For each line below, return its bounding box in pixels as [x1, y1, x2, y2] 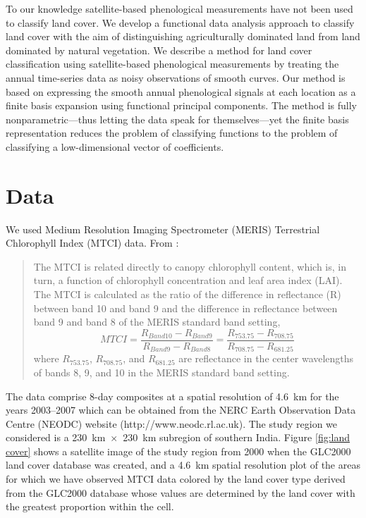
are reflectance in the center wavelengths [178, 351, 354, 366]
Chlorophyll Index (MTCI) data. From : [6, 235, 179, 250]
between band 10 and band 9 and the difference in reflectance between [33, 300, 338, 315]
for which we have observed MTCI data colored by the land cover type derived [6, 471, 346, 486]
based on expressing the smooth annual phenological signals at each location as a [6, 84, 356, 99]
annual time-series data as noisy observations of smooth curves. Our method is [6, 70, 346, 85]
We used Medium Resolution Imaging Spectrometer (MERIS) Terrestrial [6, 221, 320, 236]
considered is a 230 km [6, 430, 106, 445]
